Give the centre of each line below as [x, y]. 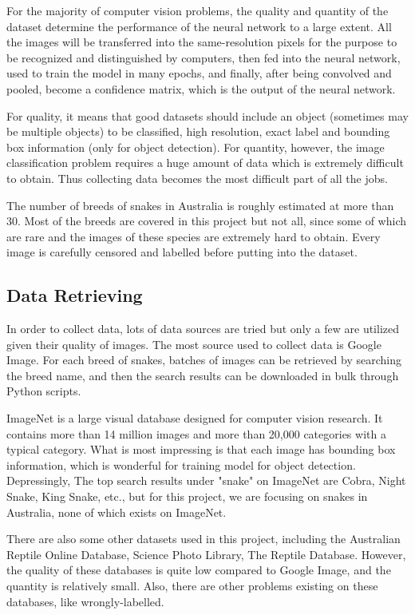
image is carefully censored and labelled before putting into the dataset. [182, 252]
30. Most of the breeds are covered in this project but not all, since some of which [207, 221]
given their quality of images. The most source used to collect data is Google [194, 344]
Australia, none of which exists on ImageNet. [117, 512]
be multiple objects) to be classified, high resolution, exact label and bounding [198, 131]
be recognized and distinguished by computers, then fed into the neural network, [204, 57]
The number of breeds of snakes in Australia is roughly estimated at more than [200, 205]
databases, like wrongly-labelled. [85, 601]
